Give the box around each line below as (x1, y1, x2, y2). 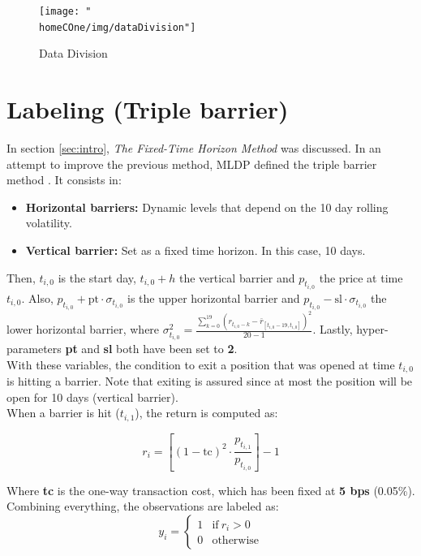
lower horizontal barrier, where (6, 321, 160, 338)
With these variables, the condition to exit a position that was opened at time (6, 356, 395, 373)
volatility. (25, 214, 72, 231)
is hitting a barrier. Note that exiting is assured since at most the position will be (6, 373, 413, 390)
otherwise (212, 535, 260, 547)
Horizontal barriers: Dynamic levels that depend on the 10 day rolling (25, 198, 389, 215)
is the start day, (58, 269, 136, 286)
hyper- (356, 321, 389, 338)
